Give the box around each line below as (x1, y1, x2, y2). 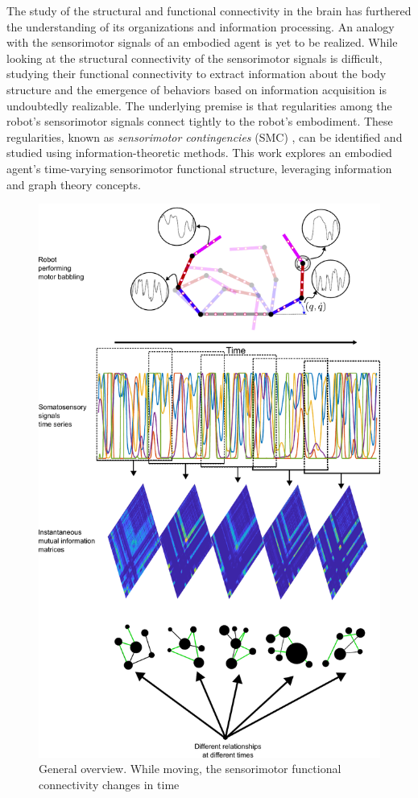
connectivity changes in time (39, 775, 180, 792)
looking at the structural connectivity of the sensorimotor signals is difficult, (6, 49, 383, 66)
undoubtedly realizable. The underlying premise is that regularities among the (6, 97, 392, 114)
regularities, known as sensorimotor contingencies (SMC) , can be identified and (6, 128, 403, 145)
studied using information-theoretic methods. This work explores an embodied (6, 144, 392, 161)
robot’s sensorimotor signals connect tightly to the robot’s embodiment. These (6, 113, 393, 130)
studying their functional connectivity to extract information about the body (6, 65, 387, 82)
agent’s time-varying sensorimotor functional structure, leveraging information (6, 159, 392, 176)
